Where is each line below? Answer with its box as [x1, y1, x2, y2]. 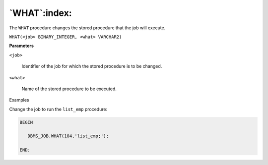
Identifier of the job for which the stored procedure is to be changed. [21, 63, 162, 69]
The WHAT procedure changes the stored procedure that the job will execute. [9, 25, 166, 31]
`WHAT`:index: [9, 7, 72, 18]
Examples [9, 97, 29, 103]
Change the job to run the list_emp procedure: [9, 106, 108, 112]
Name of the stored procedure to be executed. [21, 86, 117, 92]
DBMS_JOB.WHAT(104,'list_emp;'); [27, 133, 109, 139]
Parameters [9, 43, 34, 49]
